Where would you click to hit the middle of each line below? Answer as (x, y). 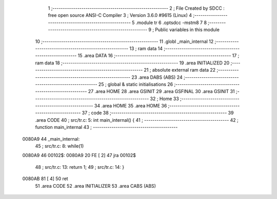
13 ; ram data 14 (146, 48)
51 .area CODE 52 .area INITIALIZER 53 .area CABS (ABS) (96, 186)
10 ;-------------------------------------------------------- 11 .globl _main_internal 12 (124, 41)
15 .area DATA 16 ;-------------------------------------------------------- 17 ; (159, 56)
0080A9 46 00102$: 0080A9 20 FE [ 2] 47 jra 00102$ (79, 156)
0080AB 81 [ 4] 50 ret (45, 179)
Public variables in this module (187, 30)
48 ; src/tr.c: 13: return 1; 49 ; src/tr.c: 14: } (80, 167)
